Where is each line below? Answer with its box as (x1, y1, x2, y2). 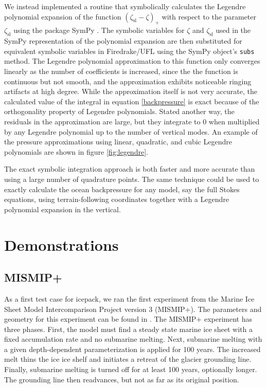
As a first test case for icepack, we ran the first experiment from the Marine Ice (4, 293, 255, 304)
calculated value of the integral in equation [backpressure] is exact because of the (4, 96, 259, 106)
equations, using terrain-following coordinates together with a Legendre (4, 194, 229, 205)
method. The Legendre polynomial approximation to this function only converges (4, 56, 260, 66)
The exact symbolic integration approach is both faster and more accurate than (4, 163, 255, 174)
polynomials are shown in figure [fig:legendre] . (4, 146, 148, 157)
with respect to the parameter (162, 11, 256, 22)
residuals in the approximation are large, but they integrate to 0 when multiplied (4, 116, 260, 126)
